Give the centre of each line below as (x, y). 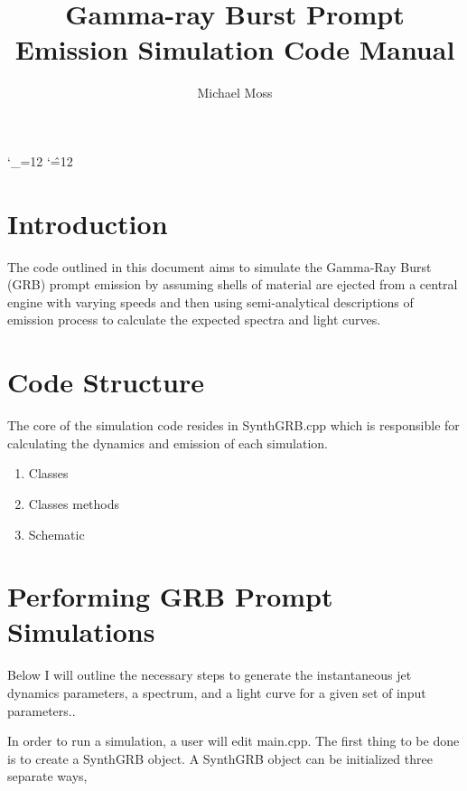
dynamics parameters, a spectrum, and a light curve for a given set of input (217, 692)
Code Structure (106, 382)
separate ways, (47, 776)
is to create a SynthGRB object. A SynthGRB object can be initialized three (220, 758)
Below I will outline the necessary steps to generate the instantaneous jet (210, 675)
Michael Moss (235, 93)
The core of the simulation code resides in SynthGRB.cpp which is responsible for (233, 425)
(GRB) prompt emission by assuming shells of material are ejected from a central (233, 284)
